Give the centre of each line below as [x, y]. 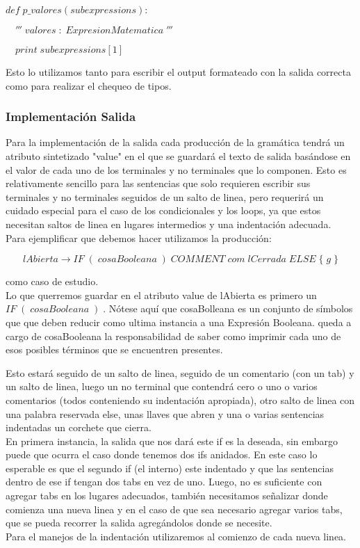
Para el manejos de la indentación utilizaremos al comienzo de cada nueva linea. [176, 536]
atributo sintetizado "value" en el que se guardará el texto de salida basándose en [178, 156]
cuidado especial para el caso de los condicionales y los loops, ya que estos [163, 210]
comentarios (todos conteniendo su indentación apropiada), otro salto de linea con [180, 400]
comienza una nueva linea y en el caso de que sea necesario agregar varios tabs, [174, 509]
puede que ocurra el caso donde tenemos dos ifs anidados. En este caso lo [162, 454]
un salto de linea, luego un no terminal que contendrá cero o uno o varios [162, 386]
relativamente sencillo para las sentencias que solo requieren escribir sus [158, 183]
